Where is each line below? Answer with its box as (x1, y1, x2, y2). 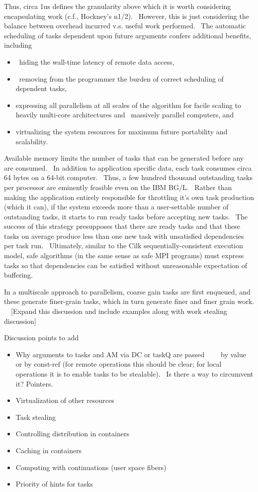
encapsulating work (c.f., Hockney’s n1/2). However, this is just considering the (4, 10, 249, 21)
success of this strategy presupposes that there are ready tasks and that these (4, 221, 241, 231)
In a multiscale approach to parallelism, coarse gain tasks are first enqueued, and (4, 286, 251, 296)
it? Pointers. (15, 378, 53, 389)
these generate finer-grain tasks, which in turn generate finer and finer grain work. (4, 296, 255, 306)
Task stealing (15, 411, 56, 422)
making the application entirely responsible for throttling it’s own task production (4, 192, 255, 202)
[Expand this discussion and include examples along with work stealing (10, 306, 227, 316)
